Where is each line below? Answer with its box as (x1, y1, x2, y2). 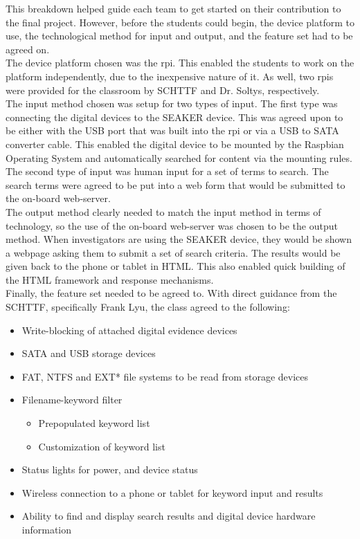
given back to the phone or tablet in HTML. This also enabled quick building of (6, 259, 345, 273)
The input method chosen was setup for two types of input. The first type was (6, 96, 338, 111)
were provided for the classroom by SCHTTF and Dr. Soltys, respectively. (6, 82, 320, 97)
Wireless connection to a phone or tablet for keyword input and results (21, 485, 323, 500)
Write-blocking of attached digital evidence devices (21, 322, 237, 337)
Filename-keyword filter (21, 392, 123, 407)
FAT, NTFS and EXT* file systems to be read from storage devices (21, 369, 309, 383)
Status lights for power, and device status (21, 462, 198, 477)
